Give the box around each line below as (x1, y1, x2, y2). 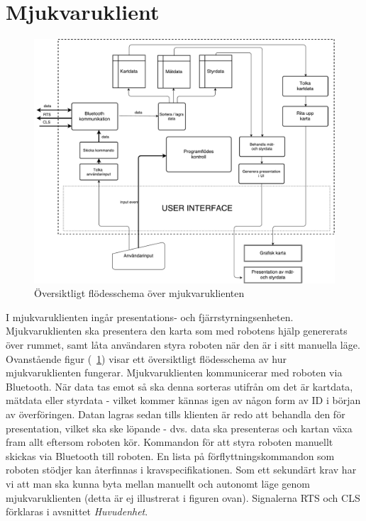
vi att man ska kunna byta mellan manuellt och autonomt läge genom (6, 476, 311, 491)
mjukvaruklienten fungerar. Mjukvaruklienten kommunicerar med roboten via (6, 365, 343, 380)
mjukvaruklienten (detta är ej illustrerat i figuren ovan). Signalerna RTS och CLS (6, 490, 360, 505)
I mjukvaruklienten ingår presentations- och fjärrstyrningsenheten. (6, 309, 294, 324)
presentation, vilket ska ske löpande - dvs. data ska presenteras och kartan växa (6, 420, 353, 435)
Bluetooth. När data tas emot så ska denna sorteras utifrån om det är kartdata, (6, 379, 353, 393)
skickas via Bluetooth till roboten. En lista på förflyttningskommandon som (6, 448, 335, 463)
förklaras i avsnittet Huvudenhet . (6, 504, 148, 519)
